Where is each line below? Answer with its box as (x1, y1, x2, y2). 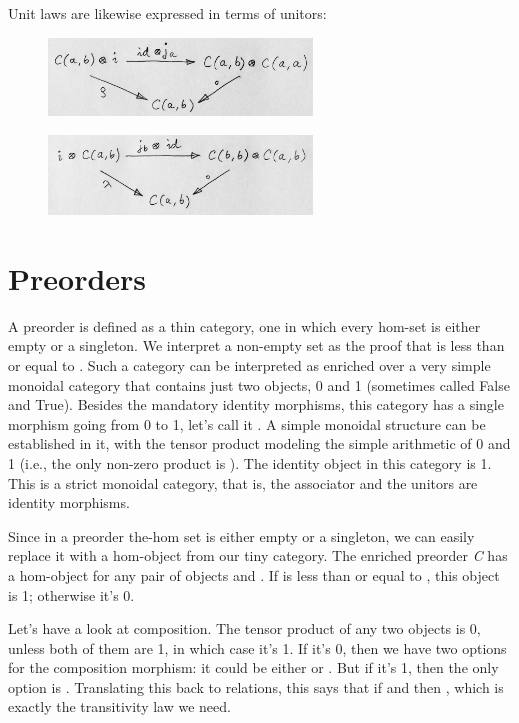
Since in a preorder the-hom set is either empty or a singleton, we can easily (8, 525, 475, 546)
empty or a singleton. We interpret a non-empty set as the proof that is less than (8, 335, 505, 356)
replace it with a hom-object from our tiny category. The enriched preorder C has (8, 545, 508, 566)
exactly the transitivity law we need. (8, 696, 231, 717)
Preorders (8, 257, 147, 298)
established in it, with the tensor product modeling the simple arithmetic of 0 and (8, 433, 511, 454)
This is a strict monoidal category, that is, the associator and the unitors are (8, 472, 478, 493)
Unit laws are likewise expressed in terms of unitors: (8, 3, 327, 23)
